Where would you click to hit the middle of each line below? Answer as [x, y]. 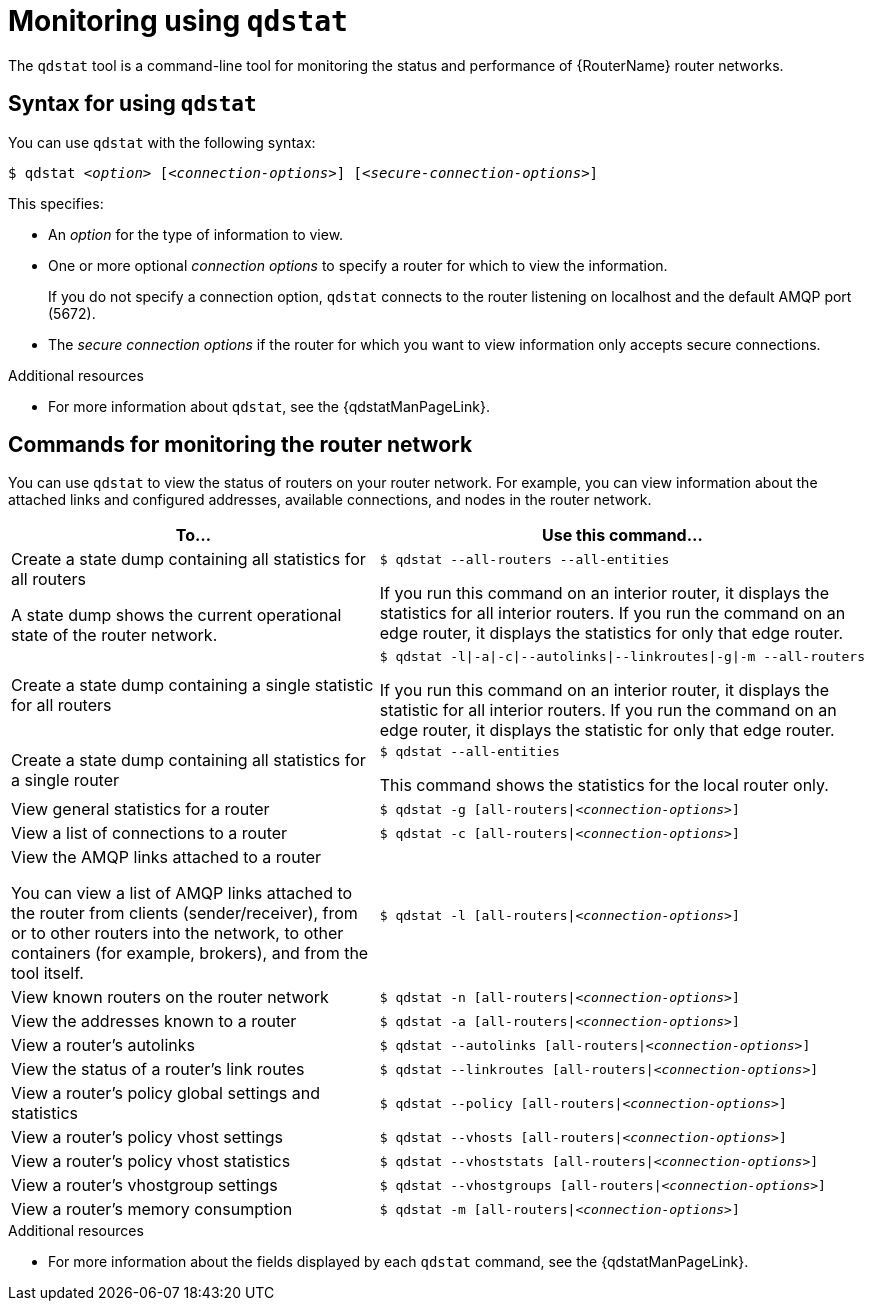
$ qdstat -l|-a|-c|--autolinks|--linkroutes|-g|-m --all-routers [622, 657]
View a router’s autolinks [103, 1045]
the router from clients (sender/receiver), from [184, 913]
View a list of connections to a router [149, 833]
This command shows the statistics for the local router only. [604, 785]
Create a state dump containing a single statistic [192, 684]
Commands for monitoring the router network [240, 445]
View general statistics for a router [140, 809]
